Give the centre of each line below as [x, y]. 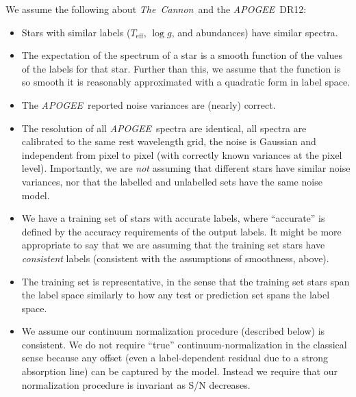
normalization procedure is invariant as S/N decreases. [136, 384]
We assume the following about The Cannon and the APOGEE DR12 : [156, 9]
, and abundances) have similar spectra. [255, 32]
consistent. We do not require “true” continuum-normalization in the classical [184, 344]
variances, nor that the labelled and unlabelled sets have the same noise [172, 181]
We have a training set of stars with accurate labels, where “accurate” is [173, 218]
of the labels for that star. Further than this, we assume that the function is [181, 68]
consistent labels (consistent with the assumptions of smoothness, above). [175, 258]
